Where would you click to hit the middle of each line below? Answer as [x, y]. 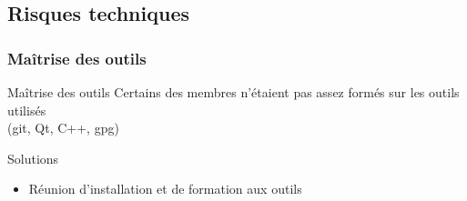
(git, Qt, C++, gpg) [63, 128]
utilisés [27, 110]
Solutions [33, 158]
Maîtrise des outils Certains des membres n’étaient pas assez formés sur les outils [233, 92]
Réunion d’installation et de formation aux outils [165, 189]
